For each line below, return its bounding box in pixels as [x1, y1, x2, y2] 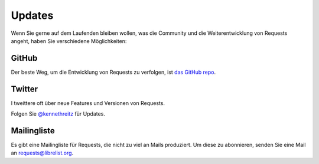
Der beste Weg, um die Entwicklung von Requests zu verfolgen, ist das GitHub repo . [11, 68, 216, 76]
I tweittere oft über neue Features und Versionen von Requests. [11, 99, 165, 106]
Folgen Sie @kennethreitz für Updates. [11, 110, 106, 117]
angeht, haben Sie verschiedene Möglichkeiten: [11, 37, 127, 44]
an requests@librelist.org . [11, 149, 74, 156]
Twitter [11, 84, 38, 94]
